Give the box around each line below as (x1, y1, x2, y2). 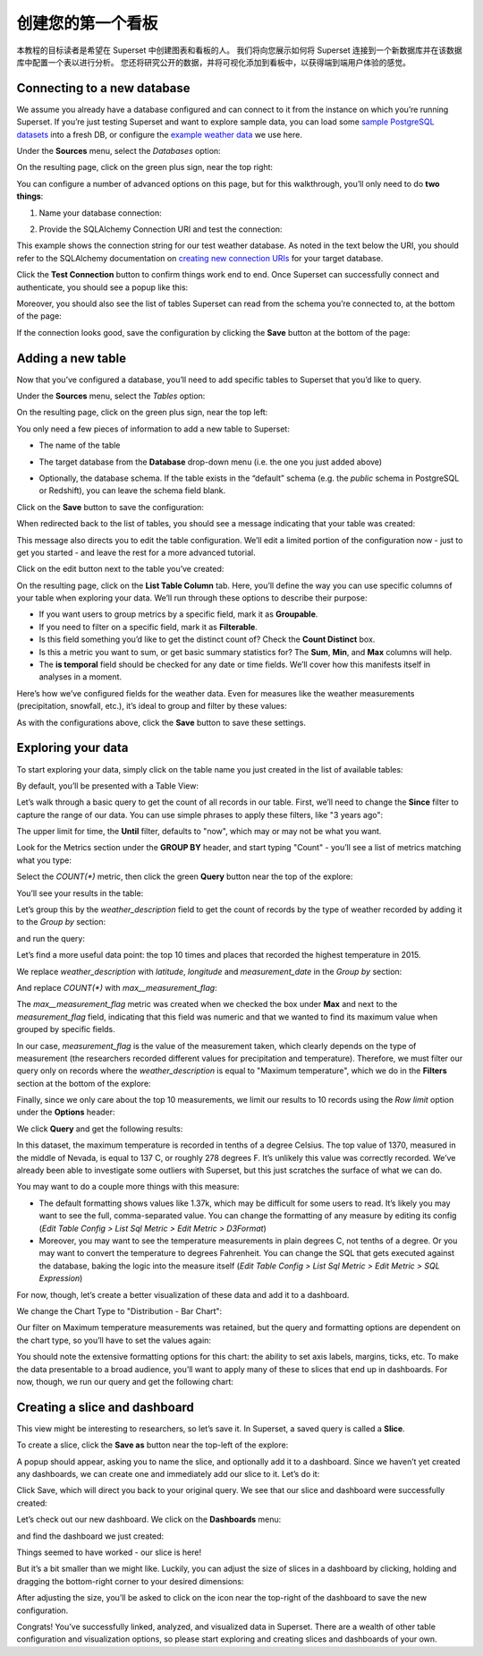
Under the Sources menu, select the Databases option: (16, 146, 221, 157)
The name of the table (38, 440, 121, 451)
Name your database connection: (38, 207, 163, 218)
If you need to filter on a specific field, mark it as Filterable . (38, 621, 258, 632)
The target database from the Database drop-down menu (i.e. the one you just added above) (38, 457, 383, 467)
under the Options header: (16, 1106, 115, 1118)
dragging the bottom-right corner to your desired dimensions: (16, 1575, 244, 1586)
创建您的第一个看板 (16, 13, 158, 33)
